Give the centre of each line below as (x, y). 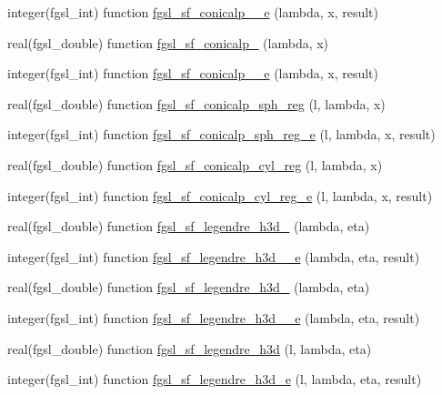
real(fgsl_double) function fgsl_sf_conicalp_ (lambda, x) (168, 42)
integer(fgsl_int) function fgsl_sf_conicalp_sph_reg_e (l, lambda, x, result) (221, 134)
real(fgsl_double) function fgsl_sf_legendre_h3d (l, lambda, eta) (190, 348)
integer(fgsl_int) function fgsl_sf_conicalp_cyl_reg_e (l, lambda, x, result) (220, 195)
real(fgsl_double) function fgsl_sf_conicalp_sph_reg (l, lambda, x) (196, 103)
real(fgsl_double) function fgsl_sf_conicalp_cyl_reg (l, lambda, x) (195, 164)
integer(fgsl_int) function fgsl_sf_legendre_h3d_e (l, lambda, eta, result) (215, 379)
